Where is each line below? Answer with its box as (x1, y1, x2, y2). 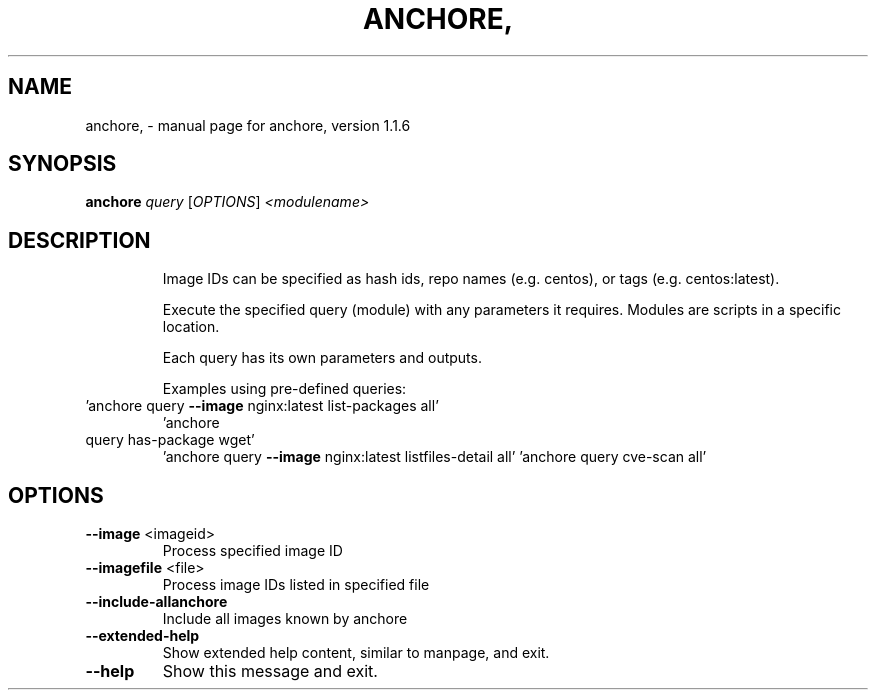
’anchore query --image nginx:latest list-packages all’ (85, 397, 439, 415)
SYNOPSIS (8, 151, 117, 177)
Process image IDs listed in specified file (162, 576, 430, 594)
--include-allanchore (85, 593, 228, 611)
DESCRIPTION (8, 227, 151, 253)
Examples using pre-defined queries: (162, 380, 407, 398)
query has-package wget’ (85, 431, 255, 449)
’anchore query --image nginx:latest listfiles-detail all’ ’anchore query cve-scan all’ (162, 448, 707, 466)
